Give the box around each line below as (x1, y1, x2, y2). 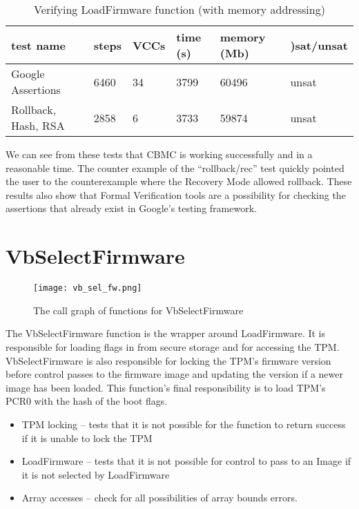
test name (11, 37, 66, 53)
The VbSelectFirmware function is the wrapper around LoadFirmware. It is (6, 326, 326, 340)
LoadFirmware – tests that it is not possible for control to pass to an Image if (21, 454, 351, 468)
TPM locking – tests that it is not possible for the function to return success (21, 416, 346, 431)
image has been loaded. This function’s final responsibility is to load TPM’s (6, 380, 326, 394)
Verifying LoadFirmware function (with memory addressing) (34, 1, 325, 17)
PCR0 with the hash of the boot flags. (6, 394, 168, 408)
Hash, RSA (11, 117, 65, 133)
